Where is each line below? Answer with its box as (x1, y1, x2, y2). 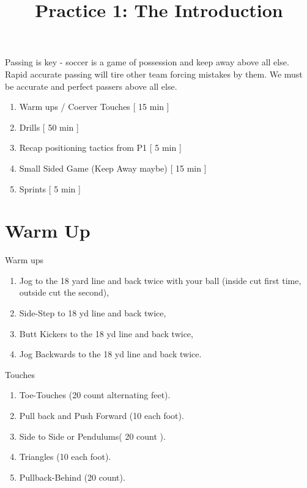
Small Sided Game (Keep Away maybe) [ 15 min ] (19, 161, 207, 174)
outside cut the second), (19, 286, 109, 299)
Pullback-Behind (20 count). (19, 470, 125, 483)
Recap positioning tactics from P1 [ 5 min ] (19, 141, 182, 154)
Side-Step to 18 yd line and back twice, (19, 307, 166, 319)
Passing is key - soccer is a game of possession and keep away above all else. (5, 56, 289, 68)
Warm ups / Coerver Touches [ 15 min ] (19, 100, 169, 113)
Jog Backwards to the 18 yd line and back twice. (19, 348, 202, 360)
